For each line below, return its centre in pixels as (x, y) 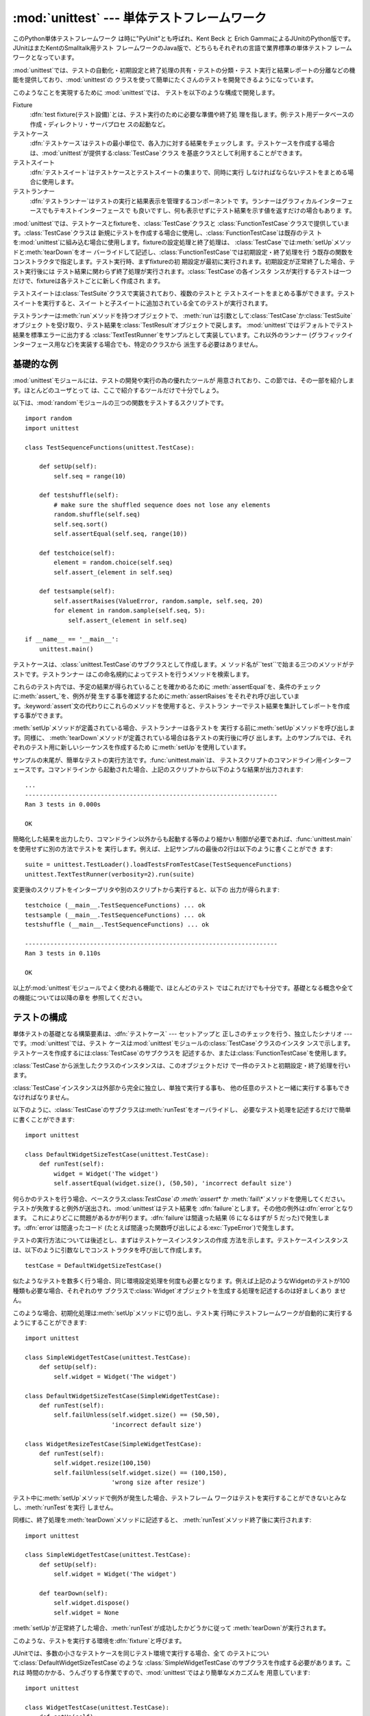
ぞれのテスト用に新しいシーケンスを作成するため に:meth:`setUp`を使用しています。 (131, 747)
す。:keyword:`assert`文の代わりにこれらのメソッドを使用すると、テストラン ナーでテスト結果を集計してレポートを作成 (181, 706)
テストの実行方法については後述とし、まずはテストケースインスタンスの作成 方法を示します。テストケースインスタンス (181, 1240)
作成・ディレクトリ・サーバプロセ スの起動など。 (99, 124)
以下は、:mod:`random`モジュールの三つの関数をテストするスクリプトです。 (120, 402)
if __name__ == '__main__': (72, 639)
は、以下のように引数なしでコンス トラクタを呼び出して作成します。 (109, 1250)
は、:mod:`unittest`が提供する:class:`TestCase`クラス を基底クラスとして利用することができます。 (168, 153)
